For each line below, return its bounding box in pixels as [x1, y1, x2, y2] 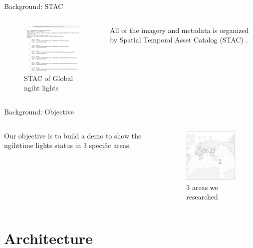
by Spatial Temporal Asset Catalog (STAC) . [110, 34, 248, 45]
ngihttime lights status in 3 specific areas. [4, 140, 131, 150]
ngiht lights [24, 82, 59, 93]
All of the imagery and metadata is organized [110, 24, 249, 35]
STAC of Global [24, 72, 73, 83]
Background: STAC [4, 1, 63, 11]
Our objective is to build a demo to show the [4, 130, 142, 140]
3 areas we [186, 181, 218, 192]
